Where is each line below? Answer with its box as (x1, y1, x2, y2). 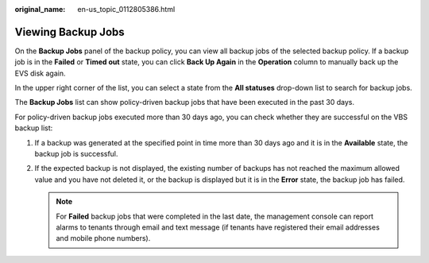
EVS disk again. (14, 68, 66, 78)
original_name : (14, 5, 66, 14)
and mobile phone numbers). (56, 234, 151, 243)
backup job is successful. (34, 149, 118, 159)
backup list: (14, 123, 53, 133)
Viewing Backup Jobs (14, 25, 125, 39)
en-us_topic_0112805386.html (77, 5, 176, 14)
